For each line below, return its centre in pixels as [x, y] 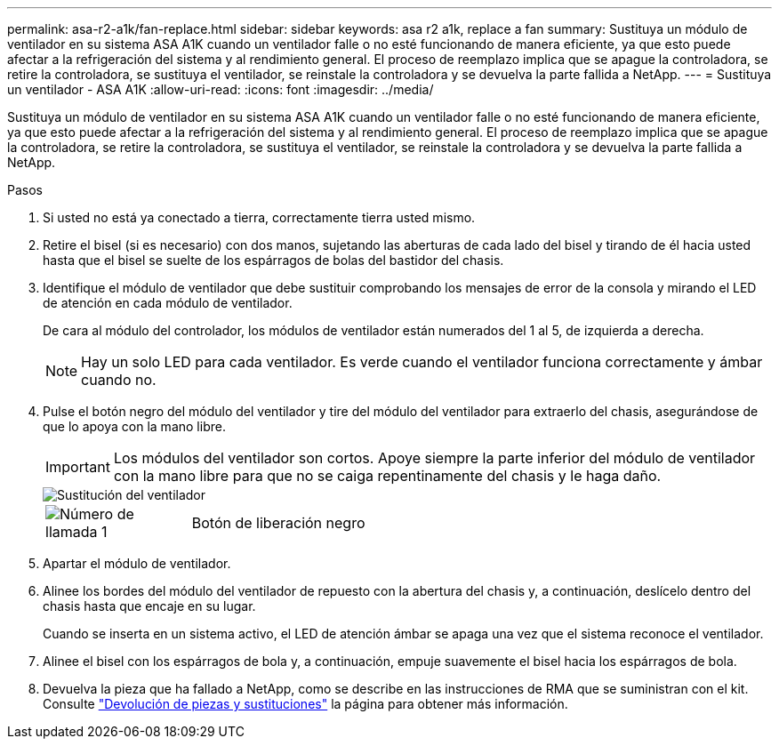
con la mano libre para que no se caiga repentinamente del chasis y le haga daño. [387, 476]
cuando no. [119, 380]
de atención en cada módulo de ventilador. [168, 303]
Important [78, 467]
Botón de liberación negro [278, 523]
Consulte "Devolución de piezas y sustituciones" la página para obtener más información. [305, 704]
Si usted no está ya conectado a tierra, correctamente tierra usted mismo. [259, 217]
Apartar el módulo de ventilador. [137, 563]
